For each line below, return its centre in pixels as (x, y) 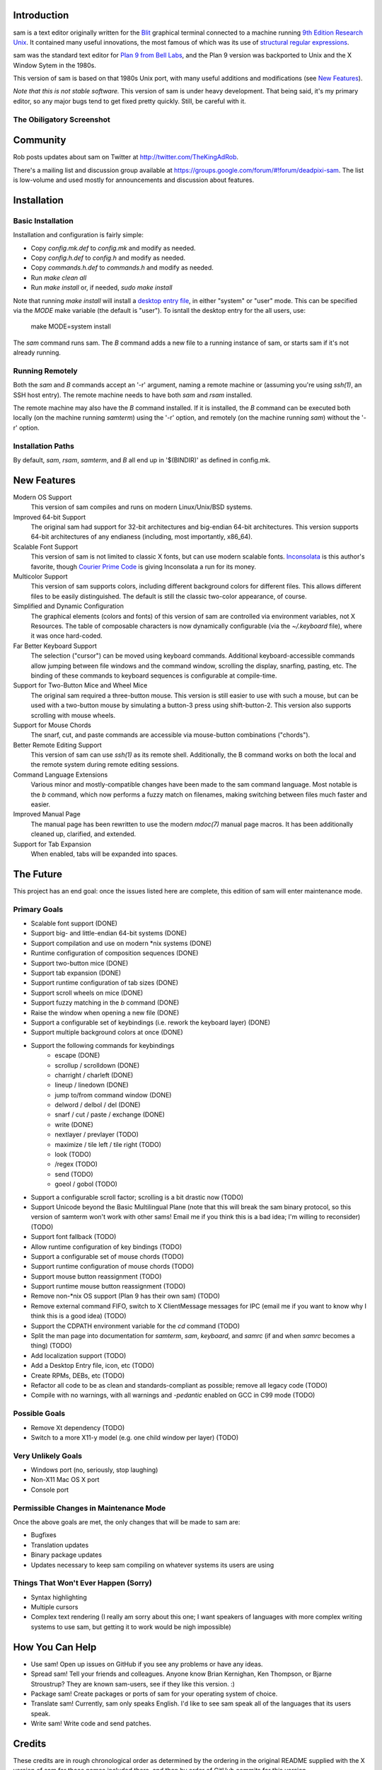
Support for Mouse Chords (52, 725)
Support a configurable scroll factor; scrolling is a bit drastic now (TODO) (137, 1197)
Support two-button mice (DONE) (80, 963)
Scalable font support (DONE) (74, 923)
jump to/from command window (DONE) (113, 1095)
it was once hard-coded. (66, 636)
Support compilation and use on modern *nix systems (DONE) (121, 943)
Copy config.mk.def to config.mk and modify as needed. (113, 248)
